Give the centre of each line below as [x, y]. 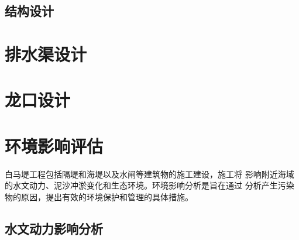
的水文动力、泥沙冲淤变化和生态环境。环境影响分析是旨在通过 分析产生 [141, 185]
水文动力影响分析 [54, 228]
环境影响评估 [54, 145]
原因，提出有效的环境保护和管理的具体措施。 [107, 196]
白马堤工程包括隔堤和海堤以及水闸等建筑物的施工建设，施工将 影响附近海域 [149, 174]
